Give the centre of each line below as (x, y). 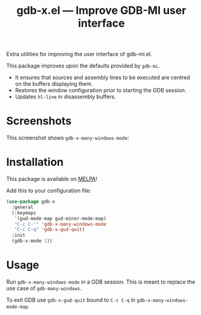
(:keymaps (24, 213)
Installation (35, 162)
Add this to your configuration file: (49, 191)
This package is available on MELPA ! (52, 179)
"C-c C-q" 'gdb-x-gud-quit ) (49, 230)
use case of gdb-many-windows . (44, 288)
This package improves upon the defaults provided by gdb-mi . (83, 66)
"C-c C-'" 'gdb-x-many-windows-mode (60, 224)
